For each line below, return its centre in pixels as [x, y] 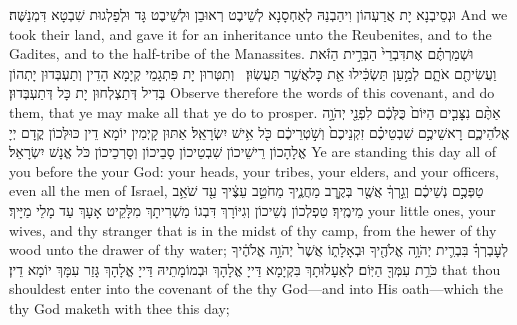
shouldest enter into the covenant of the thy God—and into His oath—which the [256, 288]
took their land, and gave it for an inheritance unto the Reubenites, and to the [250, 33]
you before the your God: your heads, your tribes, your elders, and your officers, [254, 170]
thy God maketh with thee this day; [119, 307]
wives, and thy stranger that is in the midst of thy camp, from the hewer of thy [253, 229]
